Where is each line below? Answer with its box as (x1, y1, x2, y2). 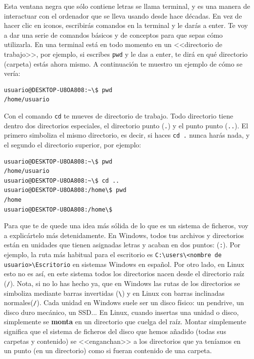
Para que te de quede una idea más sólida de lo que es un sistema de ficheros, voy (4, 220, 249, 231)
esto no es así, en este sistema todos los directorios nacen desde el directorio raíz (4, 268, 245, 279)
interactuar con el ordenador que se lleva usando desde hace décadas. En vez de (4, 10, 242, 21)
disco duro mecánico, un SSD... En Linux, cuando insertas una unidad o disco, (4, 307, 239, 317)
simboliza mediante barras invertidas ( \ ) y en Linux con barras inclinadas (4, 287, 225, 298)
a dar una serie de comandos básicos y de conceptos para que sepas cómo (4, 29, 223, 40)
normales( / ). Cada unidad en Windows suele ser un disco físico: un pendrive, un (4, 297, 244, 308)
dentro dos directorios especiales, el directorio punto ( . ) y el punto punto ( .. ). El (4, 120, 248, 130)
